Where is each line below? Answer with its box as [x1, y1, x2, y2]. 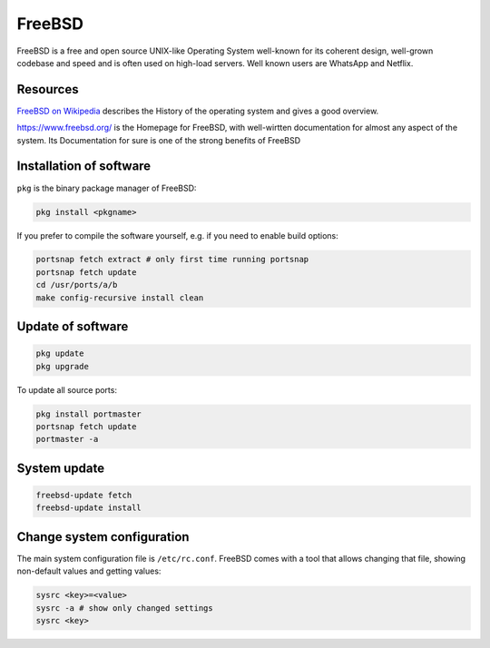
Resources [16, 82, 79, 97]
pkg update [35, 349, 84, 358]
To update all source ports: [16, 384, 118, 395]
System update [16, 460, 105, 476]
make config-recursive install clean [35, 292, 204, 303]
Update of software [16, 319, 129, 335]
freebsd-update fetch [35, 490, 132, 500]
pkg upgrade [35, 361, 90, 371]
